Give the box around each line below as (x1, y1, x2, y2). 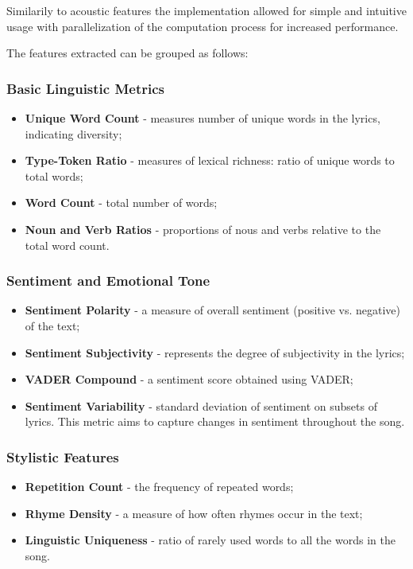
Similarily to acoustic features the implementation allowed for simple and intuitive (6, 2, 407, 18)
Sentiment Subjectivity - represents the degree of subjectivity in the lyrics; (25, 344, 405, 360)
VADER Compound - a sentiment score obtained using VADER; (25, 371, 353, 388)
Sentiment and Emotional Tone (6, 271, 210, 290)
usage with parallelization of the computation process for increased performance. (6, 18, 399, 34)
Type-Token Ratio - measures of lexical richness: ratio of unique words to (25, 152, 395, 169)
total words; (25, 167, 83, 184)
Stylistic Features (6, 446, 119, 466)
